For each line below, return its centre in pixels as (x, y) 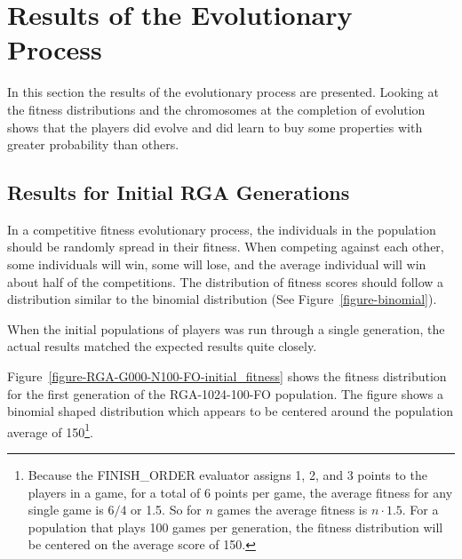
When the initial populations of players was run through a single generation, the (226, 328)
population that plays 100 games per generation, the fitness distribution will (235, 527)
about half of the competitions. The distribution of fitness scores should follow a (226, 281)
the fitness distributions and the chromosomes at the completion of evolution (216, 109)
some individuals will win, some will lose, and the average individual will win (217, 264)
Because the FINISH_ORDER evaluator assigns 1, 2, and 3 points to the (227, 475)
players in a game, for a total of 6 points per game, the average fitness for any (240, 492)
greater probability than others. (93, 144)
